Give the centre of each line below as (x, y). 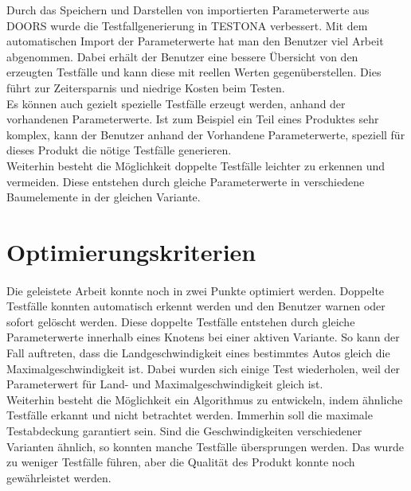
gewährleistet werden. (59, 477)
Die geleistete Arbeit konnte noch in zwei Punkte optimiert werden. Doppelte (196, 290)
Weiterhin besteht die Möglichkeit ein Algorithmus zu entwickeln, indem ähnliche (205, 399)
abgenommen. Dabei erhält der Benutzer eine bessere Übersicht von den (182, 56)
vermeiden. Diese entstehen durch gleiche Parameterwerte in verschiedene (186, 181)
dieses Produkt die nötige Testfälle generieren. (119, 150)
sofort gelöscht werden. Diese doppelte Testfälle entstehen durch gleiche (181, 321)
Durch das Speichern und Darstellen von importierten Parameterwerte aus (188, 10)
